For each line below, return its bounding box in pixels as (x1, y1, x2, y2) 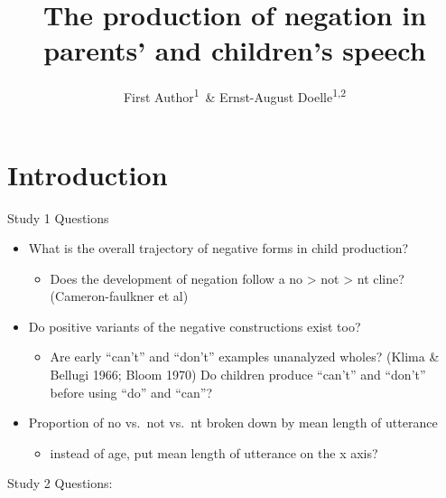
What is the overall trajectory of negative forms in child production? (28, 239, 409, 258)
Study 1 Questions (7, 208, 109, 227)
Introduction (7, 155, 168, 193)
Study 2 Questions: (7, 474, 113, 493)
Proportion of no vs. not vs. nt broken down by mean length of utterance (28, 413, 438, 432)
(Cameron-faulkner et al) (50, 287, 189, 305)
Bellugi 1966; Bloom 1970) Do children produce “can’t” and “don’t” (50, 365, 426, 384)
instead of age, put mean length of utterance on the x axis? (50, 443, 378, 462)
